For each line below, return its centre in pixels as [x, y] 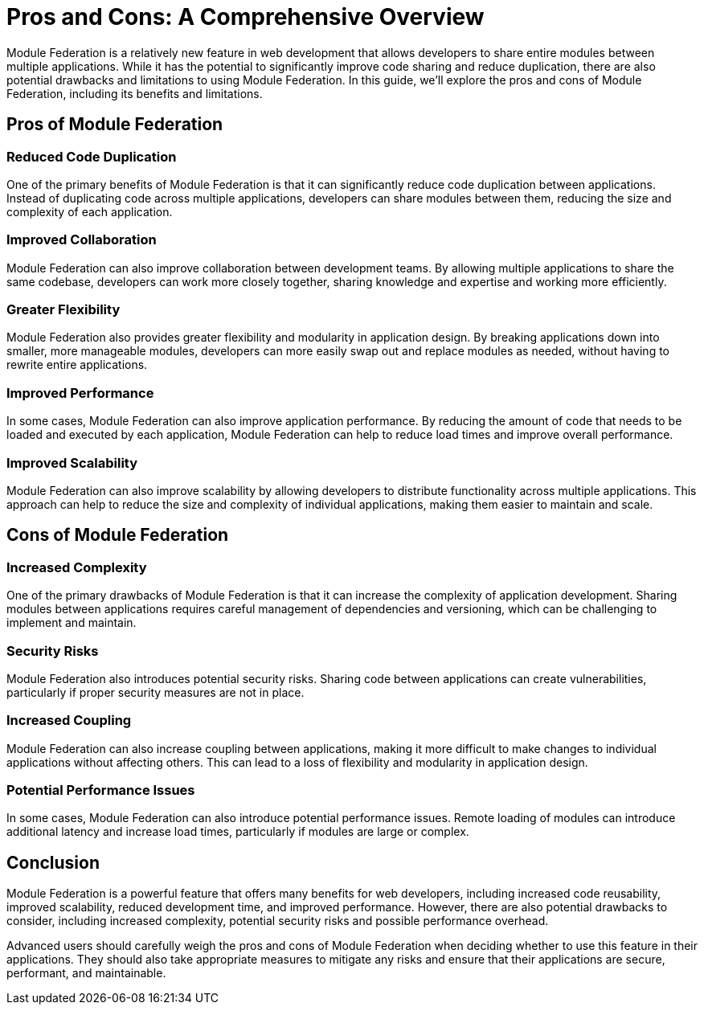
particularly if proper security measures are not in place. [156, 692]
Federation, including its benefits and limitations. [135, 93]
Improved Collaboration [82, 240]
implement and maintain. [72, 623]
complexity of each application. [90, 211]
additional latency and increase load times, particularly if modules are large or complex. [238, 832]
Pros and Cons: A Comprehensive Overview [246, 17]
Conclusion [53, 862]
